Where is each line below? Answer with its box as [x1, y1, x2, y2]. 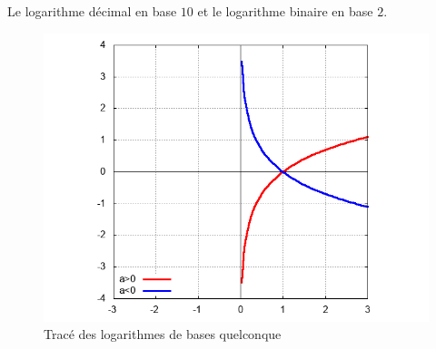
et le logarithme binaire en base [197, 2, 373, 20]
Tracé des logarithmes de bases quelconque [44, 325, 282, 344]
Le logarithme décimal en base [7, 2, 177, 20]
